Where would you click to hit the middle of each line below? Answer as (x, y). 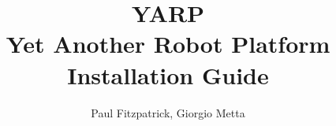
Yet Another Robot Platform (168, 44)
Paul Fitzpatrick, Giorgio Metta (168, 112)
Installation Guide (168, 74)
